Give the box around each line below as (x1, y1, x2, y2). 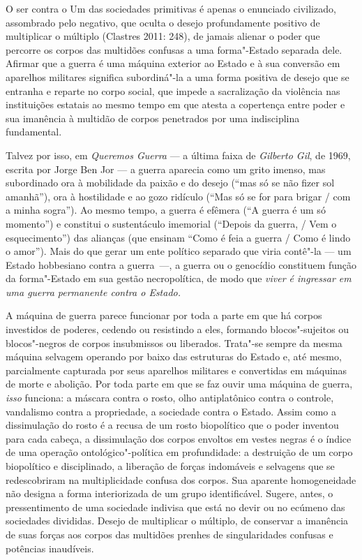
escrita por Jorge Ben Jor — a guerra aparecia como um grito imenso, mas (6, 161, 326, 176)
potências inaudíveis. (6, 540, 94, 555)
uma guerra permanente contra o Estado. (6, 284, 181, 299)
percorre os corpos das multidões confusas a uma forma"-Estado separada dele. (6, 42, 342, 57)
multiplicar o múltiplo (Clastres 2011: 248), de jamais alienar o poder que (6, 29, 320, 43)
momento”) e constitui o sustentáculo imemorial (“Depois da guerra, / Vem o (6, 216, 337, 230)
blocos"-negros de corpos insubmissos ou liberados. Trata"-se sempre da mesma (6, 335, 342, 350)
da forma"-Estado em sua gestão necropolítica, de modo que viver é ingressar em (6, 271, 352, 286)
